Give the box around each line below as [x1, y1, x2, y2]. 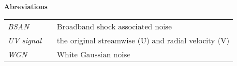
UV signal [8, 34, 42, 46]
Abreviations [4, 1, 47, 11]
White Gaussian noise [57, 48, 131, 60]
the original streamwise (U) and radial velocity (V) [57, 34, 230, 46]
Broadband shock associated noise [57, 20, 172, 32]
